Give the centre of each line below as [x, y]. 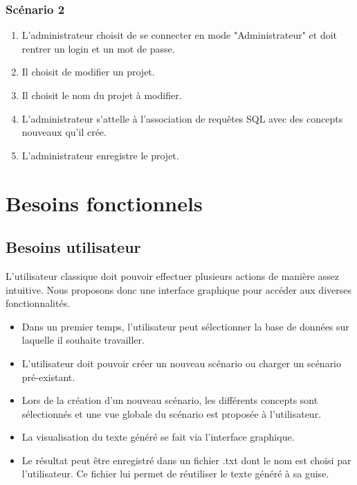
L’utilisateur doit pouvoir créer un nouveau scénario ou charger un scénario [182, 363]
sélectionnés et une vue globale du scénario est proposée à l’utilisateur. [172, 413]
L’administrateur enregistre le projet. [100, 155]
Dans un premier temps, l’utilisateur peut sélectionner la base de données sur [185, 326]
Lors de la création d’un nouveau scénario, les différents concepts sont [170, 400]
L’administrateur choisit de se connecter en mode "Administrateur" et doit [180, 35]
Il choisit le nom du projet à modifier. [102, 95]
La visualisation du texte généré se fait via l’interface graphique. [158, 437]
